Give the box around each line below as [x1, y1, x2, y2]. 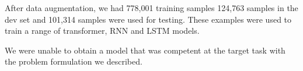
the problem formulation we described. [5, 55, 142, 68]
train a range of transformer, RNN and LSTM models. [5, 24, 200, 37]
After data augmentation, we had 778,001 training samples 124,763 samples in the [5, 2, 298, 13]
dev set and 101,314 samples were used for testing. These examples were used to [5, 13, 292, 25]
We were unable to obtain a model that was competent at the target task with [5, 44, 285, 56]
